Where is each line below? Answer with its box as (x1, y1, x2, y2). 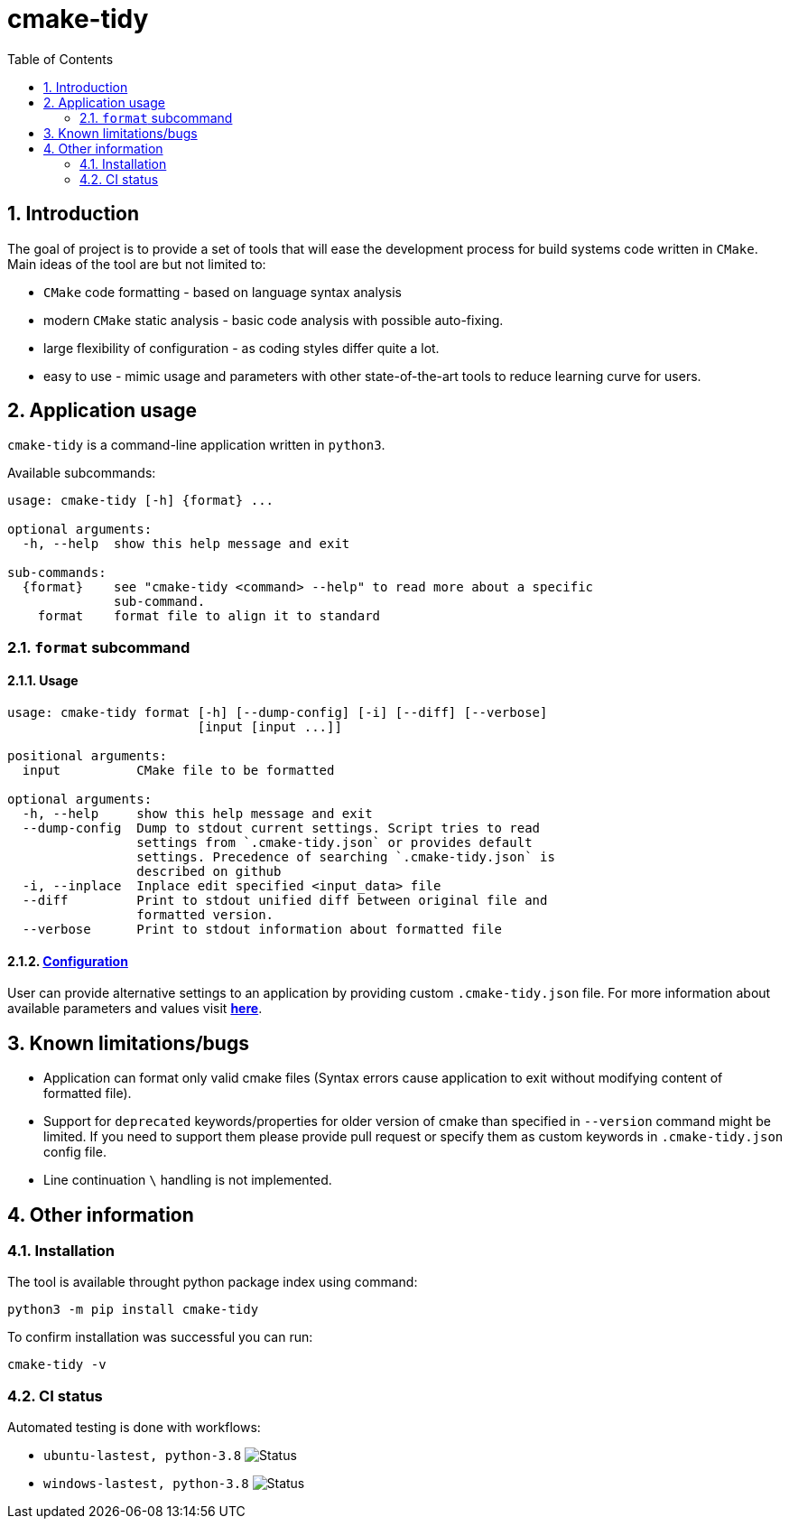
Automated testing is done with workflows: (7, 1419, 261, 1436)
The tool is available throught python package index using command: (7, 1274, 418, 1290)
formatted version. (136, 907, 274, 923)
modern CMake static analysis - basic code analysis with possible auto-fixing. (43, 312, 504, 328)
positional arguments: (7, 749, 168, 764)
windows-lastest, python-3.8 (43, 1476, 249, 1492)
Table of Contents (7, 51, 114, 67)
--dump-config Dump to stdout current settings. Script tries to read (22, 821, 541, 836)
